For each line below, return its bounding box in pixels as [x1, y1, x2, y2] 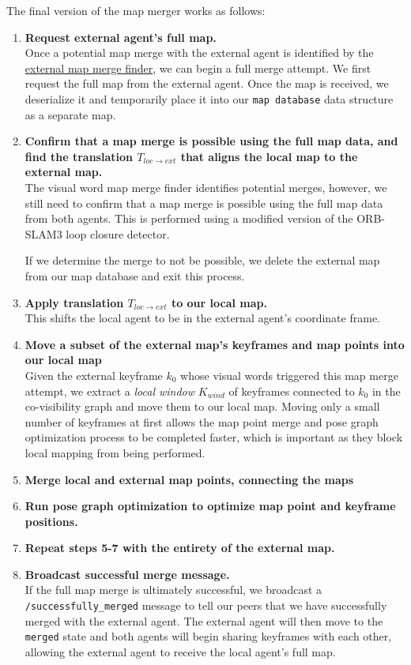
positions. [25, 513, 78, 529]
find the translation [25, 148, 133, 164]
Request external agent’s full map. [25, 28, 217, 45]
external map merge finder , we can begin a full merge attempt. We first [25, 59, 371, 76]
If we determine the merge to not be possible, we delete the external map [25, 252, 380, 269]
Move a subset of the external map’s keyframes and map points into [25, 336, 405, 352]
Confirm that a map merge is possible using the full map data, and [25, 133, 398, 149]
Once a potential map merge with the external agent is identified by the [25, 44, 374, 61]
